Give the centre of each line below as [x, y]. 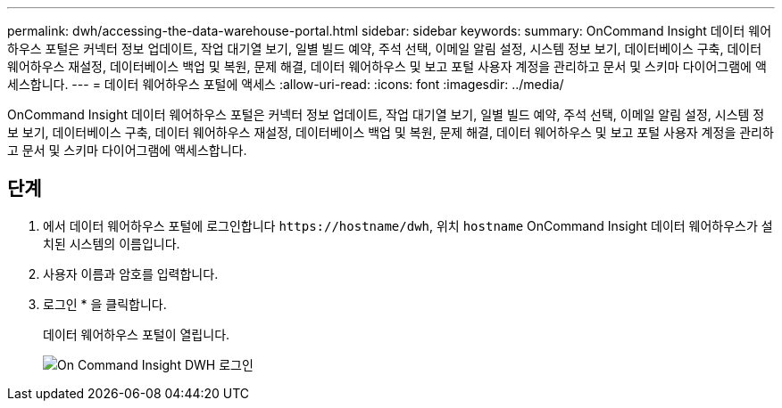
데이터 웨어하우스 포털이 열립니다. [137, 334]
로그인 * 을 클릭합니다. [105, 304]
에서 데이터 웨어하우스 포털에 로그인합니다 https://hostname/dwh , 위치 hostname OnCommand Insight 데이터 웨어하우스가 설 [408, 225]
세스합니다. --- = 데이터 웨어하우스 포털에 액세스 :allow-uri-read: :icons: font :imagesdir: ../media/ [286, 84]
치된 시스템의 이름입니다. [112, 243]
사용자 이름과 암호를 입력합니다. [131, 273]
